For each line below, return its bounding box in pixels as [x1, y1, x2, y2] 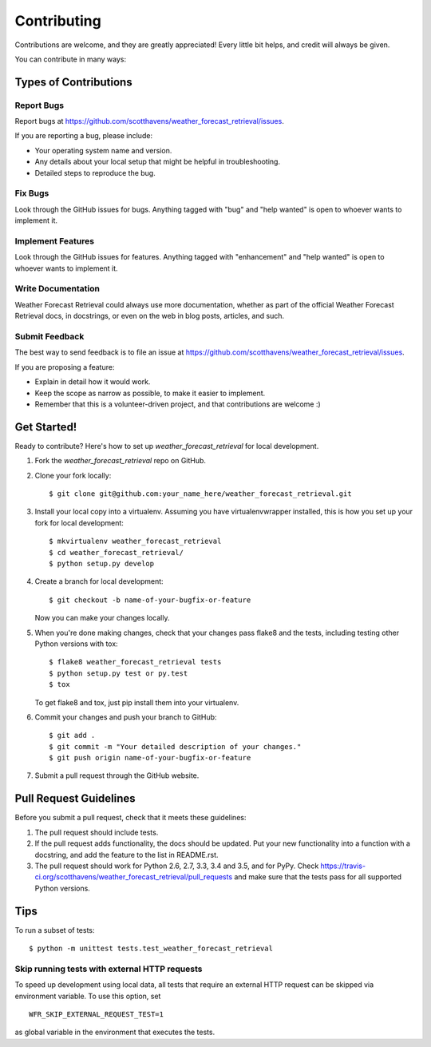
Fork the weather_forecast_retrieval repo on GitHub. [34, 456, 207, 466]
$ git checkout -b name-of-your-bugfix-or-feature [49, 595, 251, 605]
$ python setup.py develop [49, 559, 155, 568]
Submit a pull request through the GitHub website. [34, 771, 200, 780]
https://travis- [320, 861, 366, 871]
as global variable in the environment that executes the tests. [14, 1027, 215, 1037]
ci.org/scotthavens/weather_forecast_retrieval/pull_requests [34, 872, 233, 882]
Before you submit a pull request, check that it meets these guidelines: [14, 813, 247, 823]
